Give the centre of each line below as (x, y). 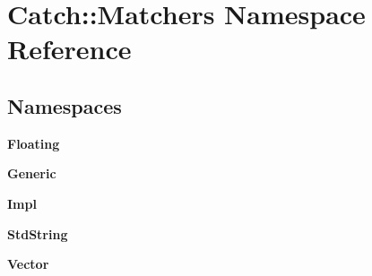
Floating (34, 143)
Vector (28, 264)
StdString (38, 233)
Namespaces (65, 105)
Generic (32, 173)
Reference (69, 49)
